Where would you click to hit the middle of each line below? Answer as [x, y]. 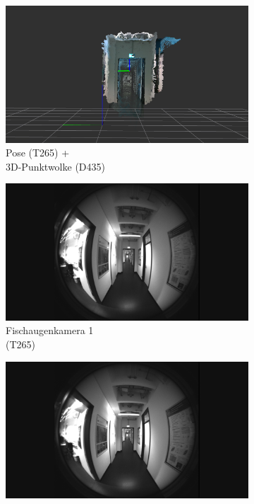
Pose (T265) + [38, 153]
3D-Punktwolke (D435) [55, 166]
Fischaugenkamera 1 [50, 330]
